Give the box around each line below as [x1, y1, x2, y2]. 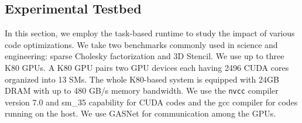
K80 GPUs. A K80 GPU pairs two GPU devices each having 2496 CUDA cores [5, 61, 289, 73]
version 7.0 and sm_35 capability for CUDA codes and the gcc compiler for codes [5, 95, 298, 108]
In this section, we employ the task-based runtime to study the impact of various [5, 27, 295, 39]
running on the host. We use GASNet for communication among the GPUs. [5, 107, 276, 119]
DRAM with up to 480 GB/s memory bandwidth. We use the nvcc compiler [5, 84, 279, 97]
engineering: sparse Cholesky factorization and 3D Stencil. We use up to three [5, 50, 284, 62]
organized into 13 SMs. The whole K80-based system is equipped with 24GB [5, 73, 279, 85]
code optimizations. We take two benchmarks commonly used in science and [5, 38, 278, 50]
